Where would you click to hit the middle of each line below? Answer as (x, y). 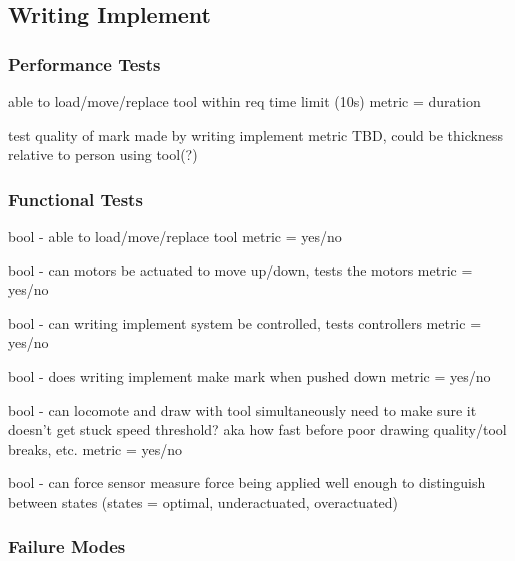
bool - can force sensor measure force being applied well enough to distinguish (247, 482)
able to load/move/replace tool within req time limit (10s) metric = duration (244, 101)
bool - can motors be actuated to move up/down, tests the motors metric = (240, 269)
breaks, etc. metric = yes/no (95, 448)
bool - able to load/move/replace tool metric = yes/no (175, 236)
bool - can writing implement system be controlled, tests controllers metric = (245, 322)
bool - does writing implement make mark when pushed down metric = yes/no (249, 375)
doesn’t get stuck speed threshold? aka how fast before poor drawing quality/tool (257, 429)
